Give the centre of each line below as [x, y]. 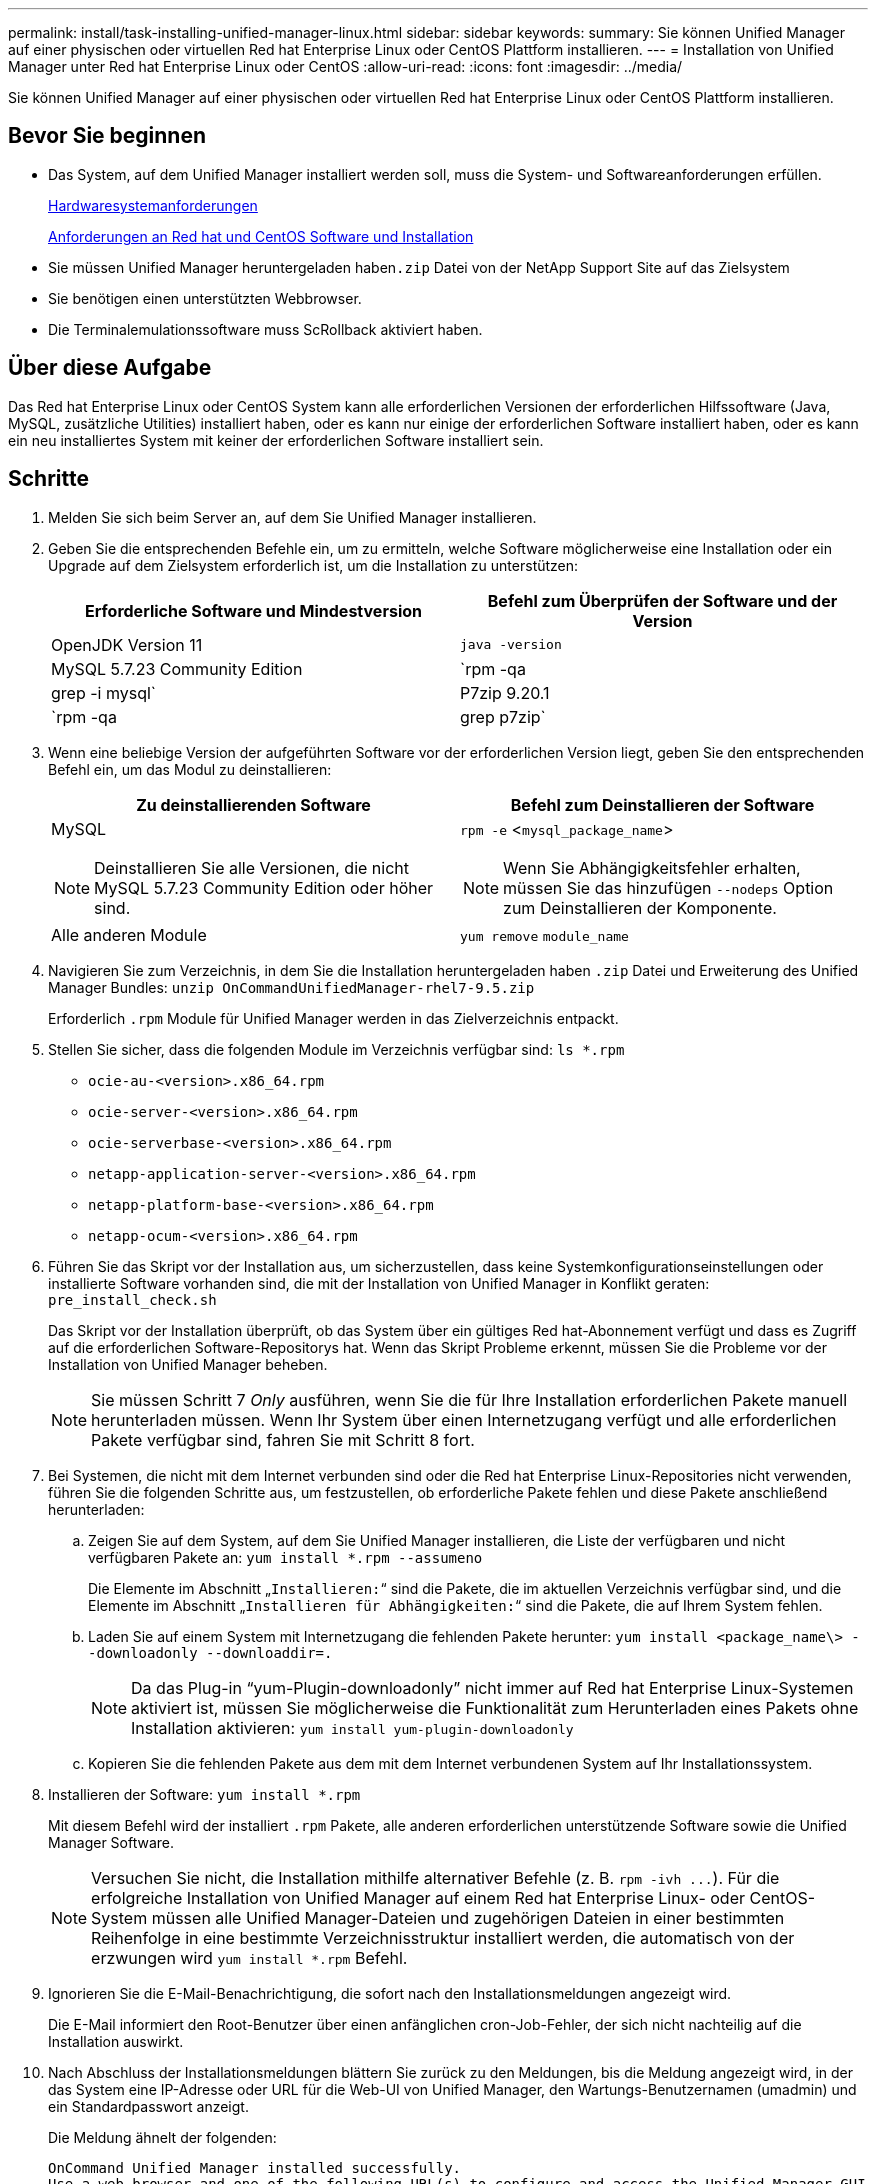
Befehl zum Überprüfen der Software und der [662, 600]
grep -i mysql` [103, 692]
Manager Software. [111, 1842]
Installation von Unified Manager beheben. [188, 1364]
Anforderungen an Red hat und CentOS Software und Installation [261, 236]
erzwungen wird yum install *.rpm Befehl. [249, 1957]
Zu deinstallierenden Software [253, 804]
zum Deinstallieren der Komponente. [640, 907]
